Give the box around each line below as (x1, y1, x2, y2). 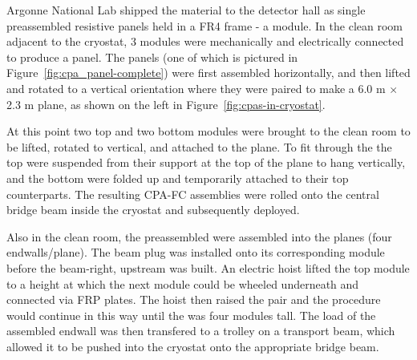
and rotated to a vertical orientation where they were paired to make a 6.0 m (6, 79, 386, 96)
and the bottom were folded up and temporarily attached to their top (6, 169, 349, 186)
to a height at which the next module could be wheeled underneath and (6, 275, 359, 292)
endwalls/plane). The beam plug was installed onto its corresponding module (6, 244, 385, 261)
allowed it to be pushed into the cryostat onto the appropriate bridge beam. (6, 338, 379, 354)
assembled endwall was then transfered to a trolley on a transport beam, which (6, 322, 395, 339)
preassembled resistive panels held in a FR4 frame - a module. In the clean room (6, 17, 403, 34)
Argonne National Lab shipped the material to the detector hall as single (6, 2, 366, 18)
